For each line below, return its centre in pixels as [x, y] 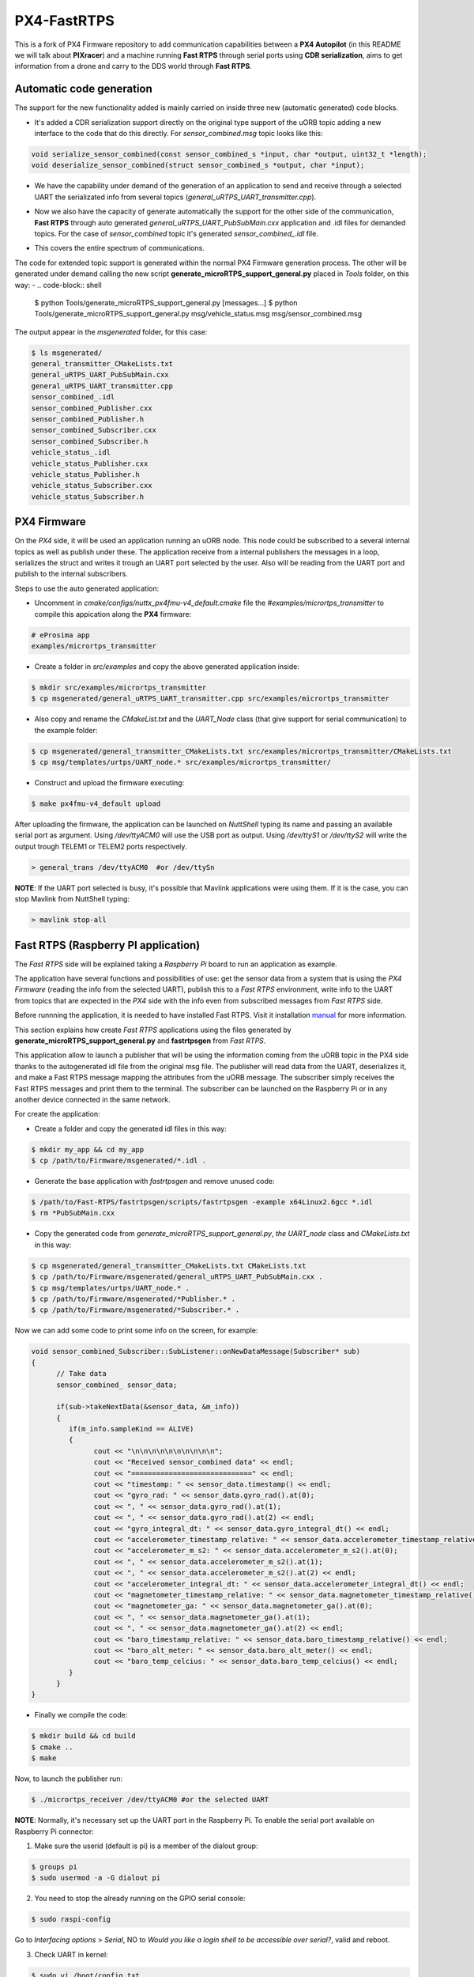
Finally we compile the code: [81, 1715]
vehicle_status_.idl [71, 452]
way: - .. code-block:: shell [58, 285]
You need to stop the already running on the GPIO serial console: [140, 1899]
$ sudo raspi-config [71, 1919]
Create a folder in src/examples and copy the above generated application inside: [167, 666]
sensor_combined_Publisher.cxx [92, 408]
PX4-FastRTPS [64, 21]
